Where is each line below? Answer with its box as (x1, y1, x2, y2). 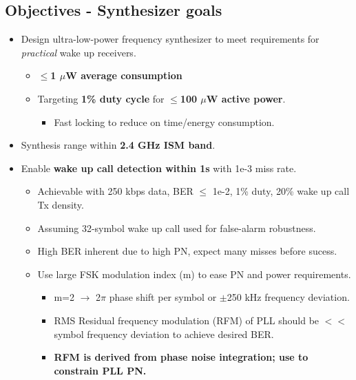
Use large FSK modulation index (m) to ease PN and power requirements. (37, 266, 351, 281)
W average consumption (65, 68, 182, 83)
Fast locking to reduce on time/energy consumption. (54, 114, 275, 129)
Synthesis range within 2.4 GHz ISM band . (21, 138, 216, 152)
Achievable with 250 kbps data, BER (37, 184, 193, 198)
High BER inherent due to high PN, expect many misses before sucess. (37, 244, 337, 258)
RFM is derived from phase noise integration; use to (54, 350, 308, 364)
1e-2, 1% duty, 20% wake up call (212, 184, 350, 198)
